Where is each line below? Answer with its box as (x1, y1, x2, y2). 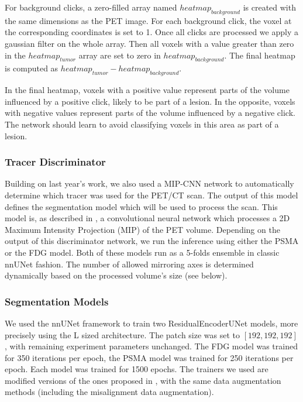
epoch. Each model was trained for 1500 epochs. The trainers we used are (5, 363, 268, 375)
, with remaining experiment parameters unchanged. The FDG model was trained (5, 340, 298, 352)
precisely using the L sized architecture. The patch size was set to (5, 328, 240, 341)
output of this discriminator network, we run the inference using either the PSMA (5, 235, 299, 247)
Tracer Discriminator (5, 154, 106, 169)
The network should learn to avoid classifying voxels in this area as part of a (5, 118, 279, 130)
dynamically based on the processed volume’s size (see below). (5, 269, 228, 281)
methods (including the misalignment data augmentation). (5, 386, 214, 398)
